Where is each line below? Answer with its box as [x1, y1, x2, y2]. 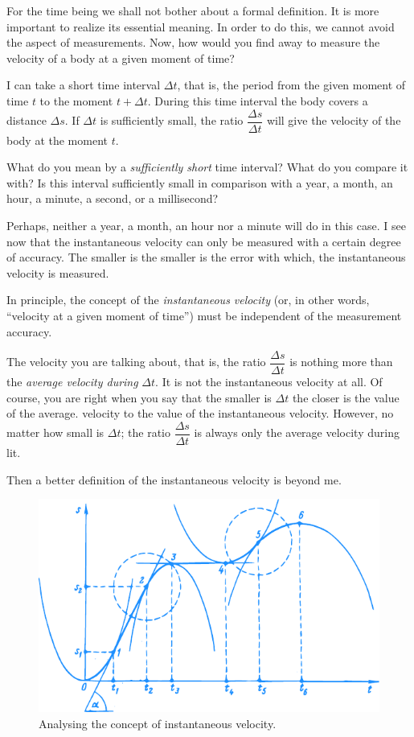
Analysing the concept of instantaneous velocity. [39, 714, 277, 731]
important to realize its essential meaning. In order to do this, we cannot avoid [6, 18, 395, 35]
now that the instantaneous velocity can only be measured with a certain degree [6, 233, 401, 249]
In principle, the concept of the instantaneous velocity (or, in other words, [6, 291, 370, 308]
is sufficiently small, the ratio [100, 112, 244, 129]
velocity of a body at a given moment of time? [6, 49, 235, 66]
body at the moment [6, 131, 108, 148]
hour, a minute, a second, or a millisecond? [6, 190, 219, 207]
